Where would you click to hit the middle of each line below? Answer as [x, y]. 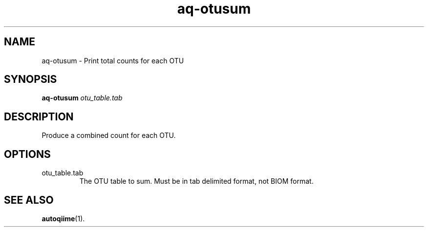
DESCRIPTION [39, 116]
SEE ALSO [29, 200]
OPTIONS [27, 154]
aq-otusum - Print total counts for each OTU [113, 60]
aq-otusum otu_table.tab [82, 98]
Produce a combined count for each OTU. [109, 135]
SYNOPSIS [31, 79]
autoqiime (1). [63, 218]
